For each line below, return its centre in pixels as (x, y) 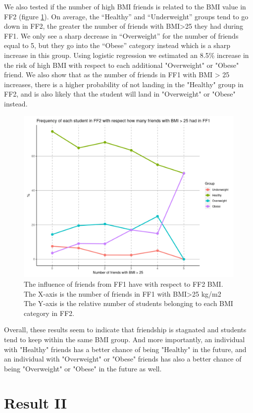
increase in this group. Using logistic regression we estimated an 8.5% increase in (126, 55)
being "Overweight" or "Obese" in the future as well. (83, 368)
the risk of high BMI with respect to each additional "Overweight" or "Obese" (122, 65)
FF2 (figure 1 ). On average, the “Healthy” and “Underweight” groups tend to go (126, 16)
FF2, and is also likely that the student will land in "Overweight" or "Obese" (120, 94)
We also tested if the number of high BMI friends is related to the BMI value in (125, 6)
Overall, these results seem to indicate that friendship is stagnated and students (125, 330)
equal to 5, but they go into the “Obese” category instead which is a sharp (117, 45)
